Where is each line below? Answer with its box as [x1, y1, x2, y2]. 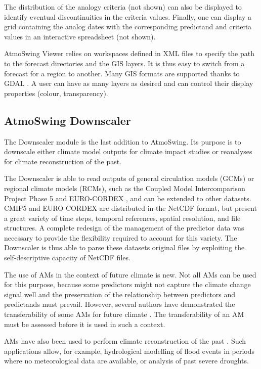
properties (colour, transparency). [4, 87, 108, 98]
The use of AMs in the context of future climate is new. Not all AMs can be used [4, 269, 256, 280]
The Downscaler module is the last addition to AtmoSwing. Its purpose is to [4, 136, 241, 147]
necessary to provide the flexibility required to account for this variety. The [4, 232, 237, 243]
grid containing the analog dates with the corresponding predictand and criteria [4, 21, 251, 32]
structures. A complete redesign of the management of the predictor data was [4, 222, 244, 233]
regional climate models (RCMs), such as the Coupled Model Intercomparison [4, 182, 245, 193]
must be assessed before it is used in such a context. [4, 318, 165, 329]
